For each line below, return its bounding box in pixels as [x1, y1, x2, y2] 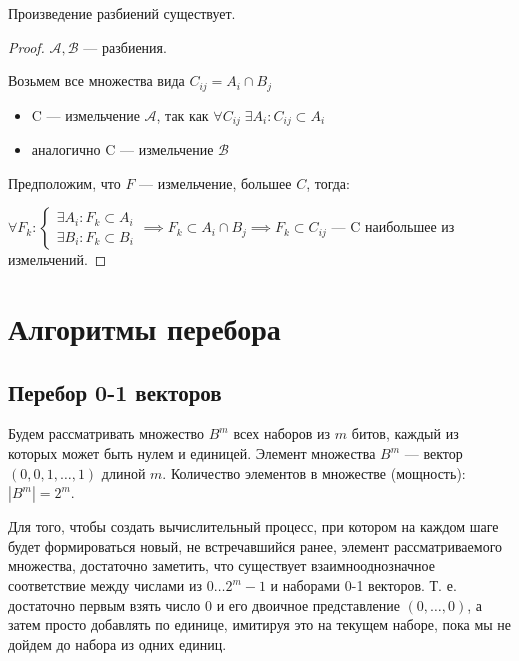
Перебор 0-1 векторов [8, 376, 222, 407]
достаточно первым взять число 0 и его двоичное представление [8, 594, 400, 615]
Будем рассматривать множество [8, 423, 205, 444]
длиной [101, 462, 146, 483]
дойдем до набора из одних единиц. [8, 633, 227, 654]
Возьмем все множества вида [8, 70, 185, 91]
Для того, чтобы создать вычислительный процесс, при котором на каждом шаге [8, 516, 499, 537]
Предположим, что [8, 172, 121, 193]
